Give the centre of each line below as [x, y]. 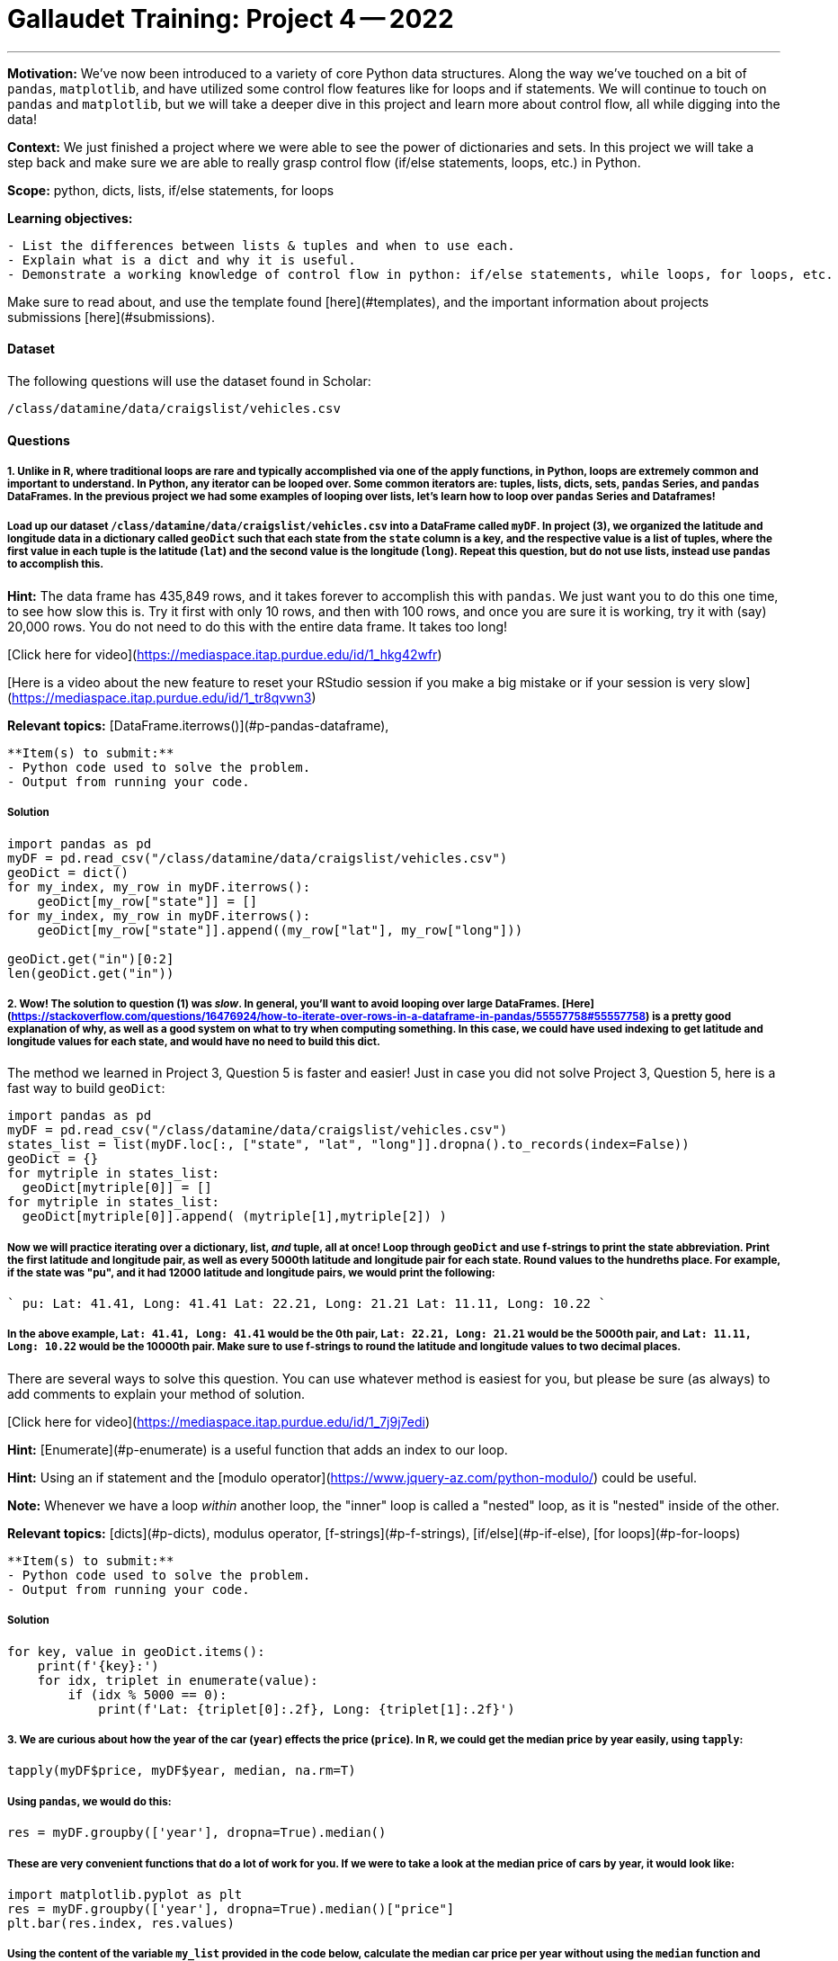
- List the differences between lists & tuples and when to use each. [261, 245]
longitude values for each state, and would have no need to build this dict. [194, 1041]
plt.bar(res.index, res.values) [121, 1923]
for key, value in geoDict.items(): [136, 1651]
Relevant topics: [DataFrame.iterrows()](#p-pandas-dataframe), [198, 725]
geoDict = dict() [68, 872]
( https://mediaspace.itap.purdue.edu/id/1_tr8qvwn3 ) [162, 697]
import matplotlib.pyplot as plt [125, 1894]
